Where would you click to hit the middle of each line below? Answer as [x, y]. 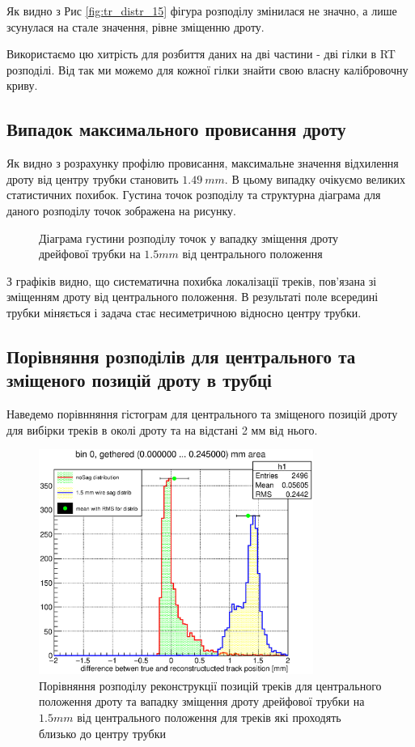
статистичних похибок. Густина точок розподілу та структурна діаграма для [194, 195]
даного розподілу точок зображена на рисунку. [121, 210]
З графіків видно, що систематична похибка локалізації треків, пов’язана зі [192, 280]
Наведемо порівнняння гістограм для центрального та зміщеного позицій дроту [202, 414]
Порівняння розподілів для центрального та [181, 356]
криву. [22, 85]
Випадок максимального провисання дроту [176, 129]
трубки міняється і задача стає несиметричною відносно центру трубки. [184, 312]
